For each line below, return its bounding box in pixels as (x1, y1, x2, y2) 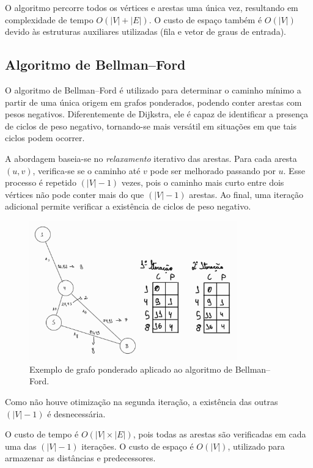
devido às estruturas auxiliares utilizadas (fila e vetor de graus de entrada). (5, 25, 286, 38)
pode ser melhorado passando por (150, 164, 276, 177)
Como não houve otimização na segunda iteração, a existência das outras (5, 395, 278, 408)
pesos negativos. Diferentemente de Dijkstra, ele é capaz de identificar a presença (5, 108, 308, 120)
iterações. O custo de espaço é (81, 439, 194, 452)
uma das (5, 439, 37, 452)
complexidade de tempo (5, 13, 94, 26)
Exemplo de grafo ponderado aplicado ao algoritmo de (29, 362, 233, 375)
